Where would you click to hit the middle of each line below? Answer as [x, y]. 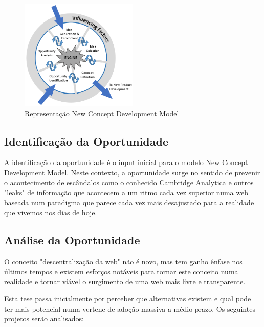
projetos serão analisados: [44, 319]
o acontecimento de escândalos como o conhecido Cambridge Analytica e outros [129, 182]
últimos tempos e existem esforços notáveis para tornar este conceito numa [121, 271]
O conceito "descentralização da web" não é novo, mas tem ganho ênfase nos [123, 261]
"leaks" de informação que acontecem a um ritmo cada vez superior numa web [126, 192]
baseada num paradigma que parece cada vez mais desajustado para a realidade [129, 202]
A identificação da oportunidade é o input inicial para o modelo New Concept [126, 162]
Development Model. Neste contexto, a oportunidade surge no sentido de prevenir [132, 172]
